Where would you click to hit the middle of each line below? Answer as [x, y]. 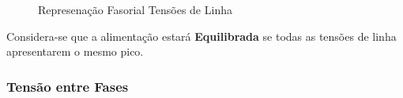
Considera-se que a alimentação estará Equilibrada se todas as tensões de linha [201, 36]
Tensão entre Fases [68, 86]
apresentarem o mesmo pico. [75, 51]
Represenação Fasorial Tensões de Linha [135, 9]
